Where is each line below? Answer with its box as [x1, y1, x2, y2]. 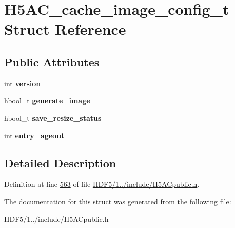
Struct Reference [4, 18, 126, 40]
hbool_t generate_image [4, 95, 90, 106]
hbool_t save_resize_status [4, 112, 102, 123]
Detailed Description [4, 155, 116, 170]
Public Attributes [4, 53, 100, 69]
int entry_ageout [4, 129, 65, 140]
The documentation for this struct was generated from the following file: [4, 196, 231, 206]
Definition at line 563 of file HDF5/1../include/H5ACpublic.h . [4, 179, 200, 189]
